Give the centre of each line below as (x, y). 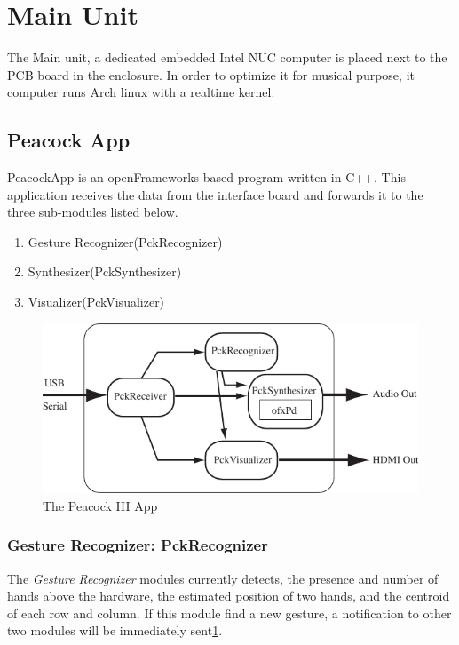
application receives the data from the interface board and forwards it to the (215, 194)
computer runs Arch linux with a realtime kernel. (141, 92)
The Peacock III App (100, 505)
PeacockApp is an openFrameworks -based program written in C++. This (206, 177)
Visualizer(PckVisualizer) (96, 302)
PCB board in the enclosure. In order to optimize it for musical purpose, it (211, 74)
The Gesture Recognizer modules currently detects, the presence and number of (223, 578)
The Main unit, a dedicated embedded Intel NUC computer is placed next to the (227, 57)
